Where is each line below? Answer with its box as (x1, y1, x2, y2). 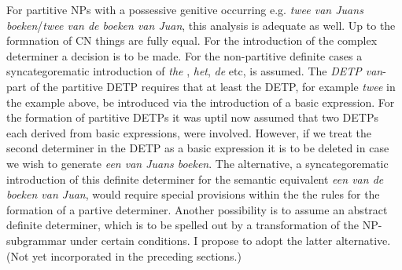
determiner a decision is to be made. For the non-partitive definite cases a (6, 47, 363, 64)
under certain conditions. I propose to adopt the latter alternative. (70, 232, 391, 248)
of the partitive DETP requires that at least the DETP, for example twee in (30, 78, 396, 94)
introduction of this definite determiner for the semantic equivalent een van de (6, 170, 384, 187)
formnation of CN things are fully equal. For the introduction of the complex (6, 32, 378, 49)
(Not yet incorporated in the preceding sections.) (6, 247, 242, 264)
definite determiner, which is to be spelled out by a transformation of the (6, 217, 360, 233)
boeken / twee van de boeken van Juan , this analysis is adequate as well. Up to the (6, 16, 396, 33)
